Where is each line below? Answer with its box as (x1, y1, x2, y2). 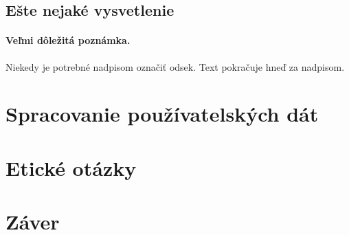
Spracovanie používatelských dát (5, 100, 319, 128)
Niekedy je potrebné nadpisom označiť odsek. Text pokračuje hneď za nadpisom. (5, 59, 345, 74)
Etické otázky (5, 153, 137, 181)
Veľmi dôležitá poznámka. (5, 33, 131, 47)
